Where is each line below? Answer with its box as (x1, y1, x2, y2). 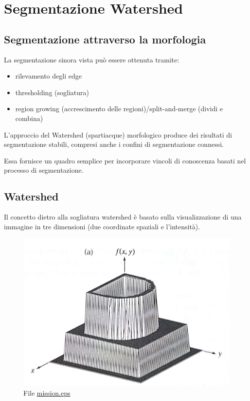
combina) (15, 113, 43, 123)
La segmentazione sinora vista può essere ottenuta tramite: (4, 54, 179, 64)
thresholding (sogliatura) (15, 87, 89, 97)
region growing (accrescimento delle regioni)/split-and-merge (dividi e (15, 103, 223, 114)
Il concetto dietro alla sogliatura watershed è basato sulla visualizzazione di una (4, 212, 242, 222)
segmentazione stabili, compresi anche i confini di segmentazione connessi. (4, 139, 224, 149)
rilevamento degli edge (15, 71, 82, 81)
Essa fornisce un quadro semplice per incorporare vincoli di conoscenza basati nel (4, 155, 246, 165)
